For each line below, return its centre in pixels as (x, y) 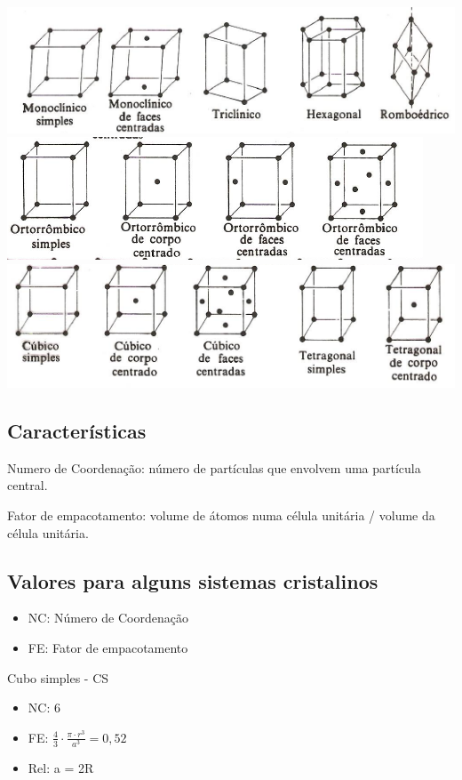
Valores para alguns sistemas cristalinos (193, 580)
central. (28, 485)
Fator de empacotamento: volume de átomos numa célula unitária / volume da (221, 515)
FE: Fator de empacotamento (108, 648)
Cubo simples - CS (58, 677)
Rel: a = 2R (61, 767)
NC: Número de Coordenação (108, 618)
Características (77, 431)
